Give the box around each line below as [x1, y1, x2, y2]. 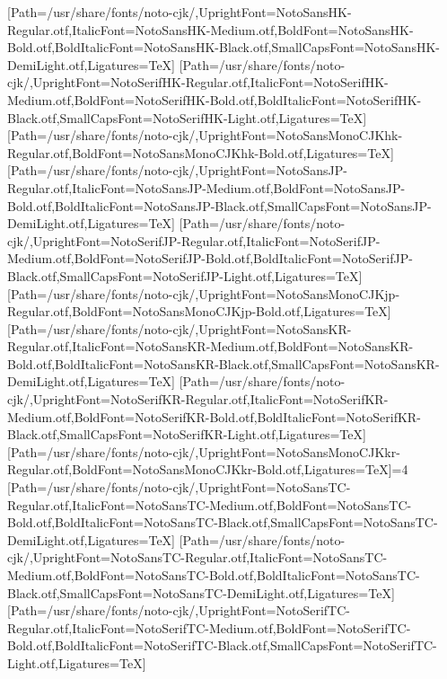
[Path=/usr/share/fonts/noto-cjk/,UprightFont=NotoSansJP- [7, 161, 347, 180]
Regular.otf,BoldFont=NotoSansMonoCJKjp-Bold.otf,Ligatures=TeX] [7, 302, 391, 321]
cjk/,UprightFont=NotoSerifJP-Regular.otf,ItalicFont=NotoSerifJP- [7, 231, 381, 250]
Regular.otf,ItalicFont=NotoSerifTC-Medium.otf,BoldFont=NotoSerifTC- [7, 618, 411, 637]
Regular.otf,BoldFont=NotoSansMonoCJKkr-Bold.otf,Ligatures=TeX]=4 [7, 460, 408, 479]
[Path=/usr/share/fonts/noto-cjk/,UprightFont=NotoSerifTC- [7, 601, 350, 620]
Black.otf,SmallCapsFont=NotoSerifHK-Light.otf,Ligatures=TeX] [7, 108, 367, 127]
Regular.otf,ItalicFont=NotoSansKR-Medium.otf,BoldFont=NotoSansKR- [7, 337, 414, 356]
